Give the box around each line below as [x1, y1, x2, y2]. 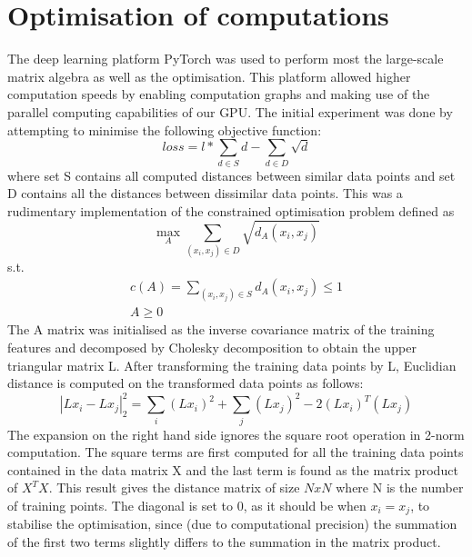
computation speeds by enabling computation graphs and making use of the [7, 85, 430, 104]
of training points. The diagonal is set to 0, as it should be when [7, 495, 367, 514]
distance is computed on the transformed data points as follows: [7, 373, 364, 393]
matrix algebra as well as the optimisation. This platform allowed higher [7, 66, 411, 85]
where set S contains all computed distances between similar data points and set [7, 165, 456, 184]
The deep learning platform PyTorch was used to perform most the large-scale [7, 49, 444, 68]
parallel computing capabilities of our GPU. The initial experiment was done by [7, 102, 453, 121]
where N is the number [336, 478, 464, 497]
